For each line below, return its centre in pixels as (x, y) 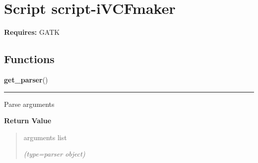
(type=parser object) (54, 154)
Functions (29, 59)
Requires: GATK (32, 32)
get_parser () (26, 79)
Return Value (28, 121)
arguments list (45, 137)
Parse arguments (29, 104)
